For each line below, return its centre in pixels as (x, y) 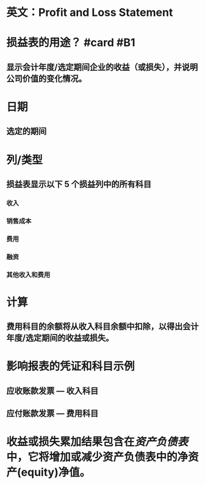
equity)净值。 (56, 472)
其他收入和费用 (28, 275)
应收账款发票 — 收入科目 (52, 391)
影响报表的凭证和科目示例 (71, 366)
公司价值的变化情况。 (46, 78)
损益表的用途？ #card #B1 (71, 43)
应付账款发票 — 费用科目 (52, 413)
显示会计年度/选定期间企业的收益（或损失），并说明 (102, 67)
